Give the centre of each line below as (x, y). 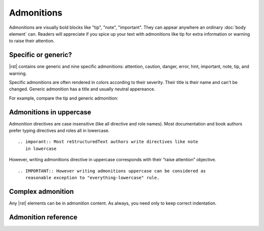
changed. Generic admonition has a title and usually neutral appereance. (82, 89)
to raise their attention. (32, 41)
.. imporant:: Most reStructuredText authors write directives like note (108, 142)
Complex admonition (42, 191)
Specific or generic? (41, 55)
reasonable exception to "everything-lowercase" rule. (92, 178)
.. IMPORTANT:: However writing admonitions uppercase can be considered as (112, 171)
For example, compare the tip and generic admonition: (64, 98)
